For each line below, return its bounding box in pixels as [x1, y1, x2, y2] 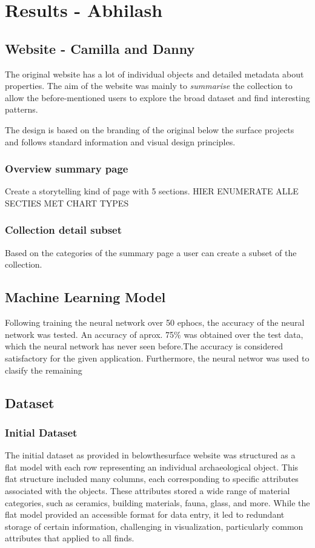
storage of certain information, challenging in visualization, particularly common [5, 520, 303, 532]
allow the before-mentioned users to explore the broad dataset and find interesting [5, 91, 310, 104]
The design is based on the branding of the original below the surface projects [5, 123, 294, 136]
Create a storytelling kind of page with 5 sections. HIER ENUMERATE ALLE [5, 185, 299, 197]
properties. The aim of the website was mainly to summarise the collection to [5, 79, 293, 92]
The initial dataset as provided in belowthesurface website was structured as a [5, 449, 296, 461]
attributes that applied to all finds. [5, 532, 134, 544]
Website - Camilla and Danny [5, 39, 195, 58]
